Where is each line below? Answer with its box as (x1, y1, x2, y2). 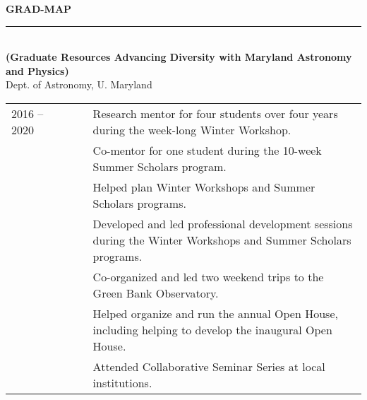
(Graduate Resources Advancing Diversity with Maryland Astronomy (6, 49, 352, 64)
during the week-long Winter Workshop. (92, 121, 291, 138)
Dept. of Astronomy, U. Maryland (6, 77, 152, 92)
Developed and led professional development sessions (92, 215, 353, 232)
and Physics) (6, 63, 69, 78)
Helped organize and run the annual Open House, (92, 305, 338, 322)
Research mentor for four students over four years (92, 105, 338, 122)
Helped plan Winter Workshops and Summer (92, 178, 315, 195)
